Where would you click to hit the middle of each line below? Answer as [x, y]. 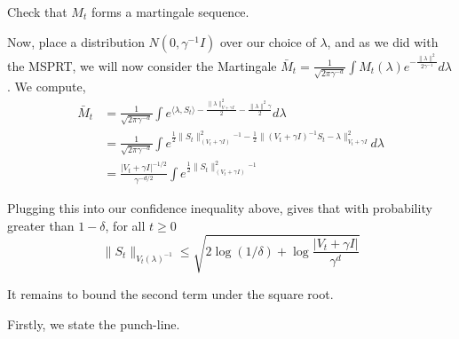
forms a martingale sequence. [170, 12]
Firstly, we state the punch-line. [94, 323]
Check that [37, 12]
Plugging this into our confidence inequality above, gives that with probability [220, 208]
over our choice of [268, 41]
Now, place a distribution [76, 41]
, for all [125, 225]
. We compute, [47, 87]
